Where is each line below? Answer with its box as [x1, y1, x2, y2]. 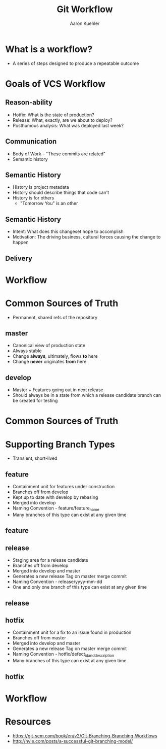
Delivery [5, 254, 33, 262]
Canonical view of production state [12, 343, 86, 349]
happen [12, 240, 29, 246]
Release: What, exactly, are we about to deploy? [12, 117, 113, 123]
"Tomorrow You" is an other [20, 200, 78, 207]
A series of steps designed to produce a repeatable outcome [12, 60, 139, 66]
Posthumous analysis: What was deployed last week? [12, 122, 124, 128]
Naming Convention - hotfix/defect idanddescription [12, 651, 115, 658]
